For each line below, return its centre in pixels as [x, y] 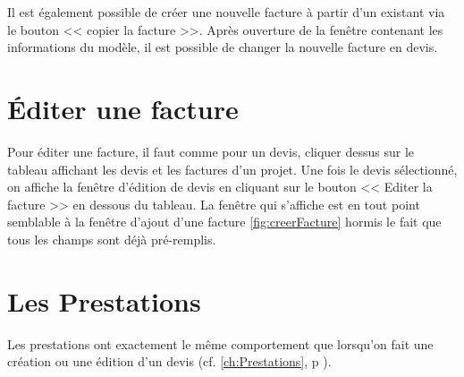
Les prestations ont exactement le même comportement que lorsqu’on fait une [220, 343]
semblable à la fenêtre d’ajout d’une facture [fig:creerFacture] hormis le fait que [224, 222]
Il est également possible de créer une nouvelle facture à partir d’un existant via [226, 12]
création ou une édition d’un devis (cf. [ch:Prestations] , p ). [169, 361]
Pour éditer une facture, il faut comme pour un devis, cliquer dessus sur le [211, 151]
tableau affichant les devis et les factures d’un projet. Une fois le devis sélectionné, [232, 169]
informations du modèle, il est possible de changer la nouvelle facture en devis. [223, 47]
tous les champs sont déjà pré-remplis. [112, 239]
